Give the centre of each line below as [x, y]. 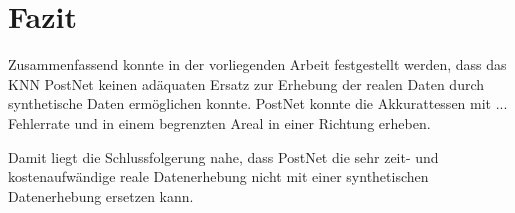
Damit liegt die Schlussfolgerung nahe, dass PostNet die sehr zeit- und [223, 156]
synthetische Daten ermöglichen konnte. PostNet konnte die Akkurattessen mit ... [258, 103]
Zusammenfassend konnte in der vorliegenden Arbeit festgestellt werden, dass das [257, 64]
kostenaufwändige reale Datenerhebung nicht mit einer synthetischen [218, 176]
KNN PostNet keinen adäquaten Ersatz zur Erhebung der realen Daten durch [246, 83]
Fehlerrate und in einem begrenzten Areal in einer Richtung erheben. [219, 122]
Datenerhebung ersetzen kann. [101, 195]
